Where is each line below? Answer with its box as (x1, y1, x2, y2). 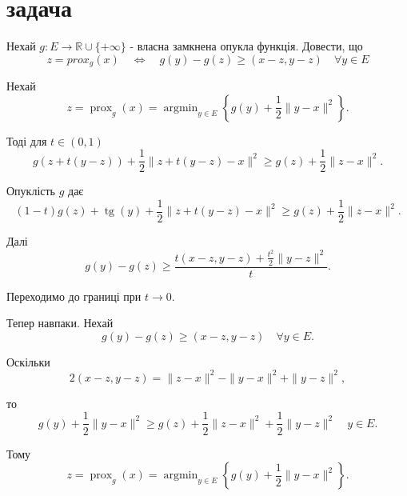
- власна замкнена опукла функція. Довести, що (130, 38, 363, 54)
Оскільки (6, 353, 50, 370)
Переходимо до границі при (6, 287, 142, 304)
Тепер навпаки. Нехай (6, 314, 114, 331)
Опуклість (6, 182, 55, 199)
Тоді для (6, 132, 47, 149)
